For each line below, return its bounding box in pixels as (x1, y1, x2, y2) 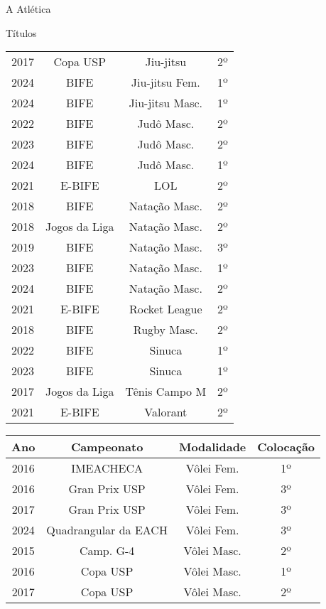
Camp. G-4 (79, 542, 135, 559)
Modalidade (178, 438, 246, 456)
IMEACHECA (71, 460, 143, 477)
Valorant (144, 404, 188, 421)
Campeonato (70, 438, 143, 456)
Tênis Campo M (125, 383, 207, 400)
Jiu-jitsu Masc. (129, 95, 203, 112)
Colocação (257, 438, 315, 456)
